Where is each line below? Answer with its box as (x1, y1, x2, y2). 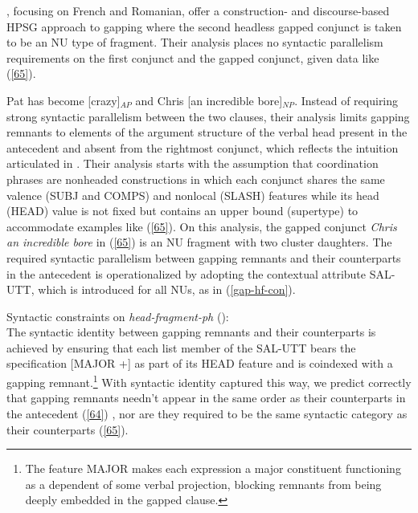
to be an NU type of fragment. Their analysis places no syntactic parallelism (6, 34, 383, 51)
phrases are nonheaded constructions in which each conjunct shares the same (6, 170, 385, 187)
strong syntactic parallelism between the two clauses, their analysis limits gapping (6, 108, 410, 124)
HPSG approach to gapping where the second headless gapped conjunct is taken (6, 18, 402, 35)
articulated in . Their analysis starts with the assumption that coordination (6, 155, 379, 172)
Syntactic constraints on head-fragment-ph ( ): (6, 307, 229, 324)
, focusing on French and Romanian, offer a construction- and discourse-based (6, 2, 390, 18)
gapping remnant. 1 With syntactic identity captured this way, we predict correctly (6, 372, 412, 390)
